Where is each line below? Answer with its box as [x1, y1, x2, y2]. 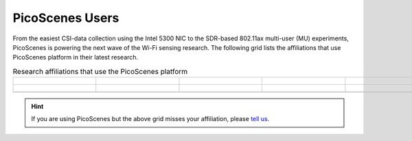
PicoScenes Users [12, 10, 119, 25]
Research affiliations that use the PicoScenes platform [12, 66, 188, 76]
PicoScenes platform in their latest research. [12, 53, 139, 62]
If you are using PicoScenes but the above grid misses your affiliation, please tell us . [31, 115, 270, 123]
